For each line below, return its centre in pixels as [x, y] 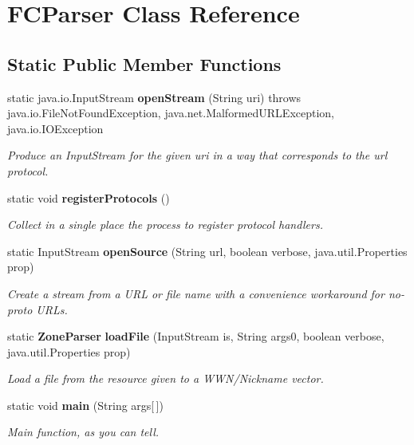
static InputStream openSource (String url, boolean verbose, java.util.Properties [207, 251]
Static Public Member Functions [144, 63]
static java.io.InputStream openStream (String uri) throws [154, 97]
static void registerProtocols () [89, 197]
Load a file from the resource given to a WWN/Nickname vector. [166, 378]
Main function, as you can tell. [83, 432]
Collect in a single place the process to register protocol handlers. [165, 224]
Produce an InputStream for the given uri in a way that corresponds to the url [197, 155]
